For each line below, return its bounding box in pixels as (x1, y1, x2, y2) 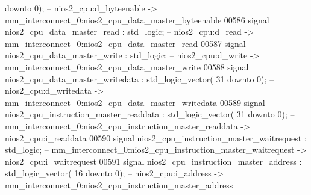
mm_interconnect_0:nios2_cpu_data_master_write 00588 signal (5, 60, 249, 73)
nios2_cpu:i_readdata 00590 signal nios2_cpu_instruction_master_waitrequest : (5, 131, 307, 144)
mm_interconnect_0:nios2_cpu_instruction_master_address (5, 178, 233, 191)
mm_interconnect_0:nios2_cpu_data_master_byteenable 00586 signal (5, 13, 269, 26)
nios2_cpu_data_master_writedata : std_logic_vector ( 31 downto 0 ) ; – (5, 72, 274, 85)
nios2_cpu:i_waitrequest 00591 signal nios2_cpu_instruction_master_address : (5, 155, 302, 167)
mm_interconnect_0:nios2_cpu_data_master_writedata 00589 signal (5, 96, 265, 108)
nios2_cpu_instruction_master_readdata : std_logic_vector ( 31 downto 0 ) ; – (5, 108, 295, 120)
